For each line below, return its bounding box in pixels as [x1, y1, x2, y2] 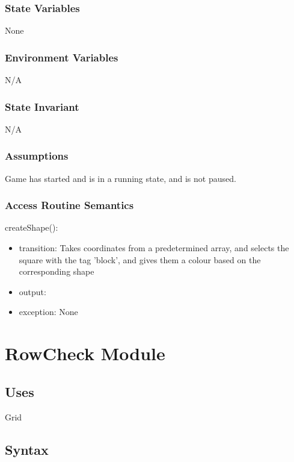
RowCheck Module [5, 341, 165, 366]
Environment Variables [5, 49, 118, 64]
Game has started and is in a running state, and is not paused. [5, 172, 236, 184]
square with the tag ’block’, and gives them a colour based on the [19, 253, 261, 266]
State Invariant [5, 99, 79, 114]
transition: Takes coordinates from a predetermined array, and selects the [19, 242, 289, 254]
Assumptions [5, 148, 69, 163]
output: [19, 285, 46, 298]
